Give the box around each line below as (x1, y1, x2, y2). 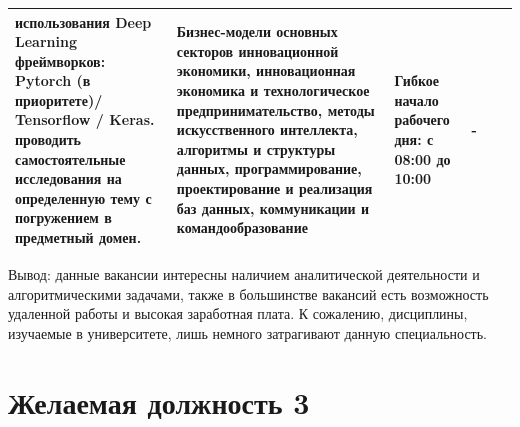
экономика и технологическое (176, 80, 370, 101)
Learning (15, 31, 77, 52)
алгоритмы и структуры (176, 138, 336, 159)
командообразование (176, 217, 308, 238)
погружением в (15, 207, 112, 228)
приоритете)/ (15, 89, 103, 110)
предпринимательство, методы (176, 99, 375, 120)
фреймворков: (15, 50, 106, 71)
